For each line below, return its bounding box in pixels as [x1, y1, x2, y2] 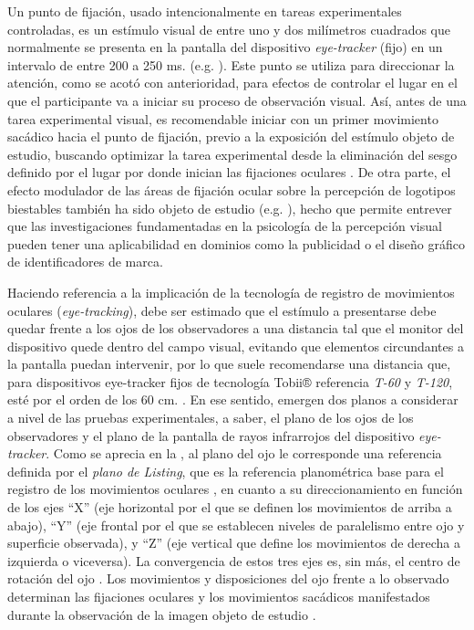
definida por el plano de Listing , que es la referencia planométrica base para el [7, 461, 444, 480]
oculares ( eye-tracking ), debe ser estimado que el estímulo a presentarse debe [7, 300, 437, 320]
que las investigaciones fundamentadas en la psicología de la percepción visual [7, 216, 442, 236]
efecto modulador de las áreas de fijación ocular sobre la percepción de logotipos [7, 180, 456, 199]
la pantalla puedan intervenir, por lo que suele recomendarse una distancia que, [7, 354, 451, 373]
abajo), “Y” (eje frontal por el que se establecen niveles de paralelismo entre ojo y [7, 515, 465, 534]
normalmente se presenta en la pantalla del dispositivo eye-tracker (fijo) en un [7, 37, 443, 57]
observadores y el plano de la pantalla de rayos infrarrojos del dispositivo [7, 425, 415, 445]
